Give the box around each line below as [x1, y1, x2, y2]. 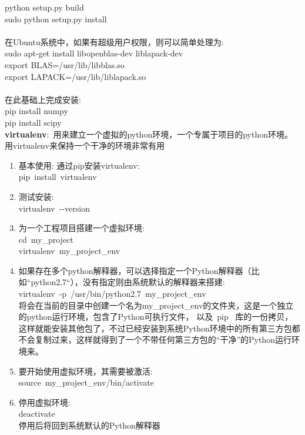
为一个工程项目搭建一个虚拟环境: [18, 222, 145, 234]
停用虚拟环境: [18, 396, 71, 408]
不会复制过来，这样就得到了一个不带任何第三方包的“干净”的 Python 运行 [18, 333, 291, 346]
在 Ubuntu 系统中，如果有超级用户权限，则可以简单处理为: [5, 35, 224, 48]
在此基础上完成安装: [5, 93, 81, 105]
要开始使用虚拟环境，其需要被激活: [18, 364, 153, 377]
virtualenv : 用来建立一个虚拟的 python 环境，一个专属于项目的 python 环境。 [5, 128, 293, 140]
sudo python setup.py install [5, 12, 107, 25]
